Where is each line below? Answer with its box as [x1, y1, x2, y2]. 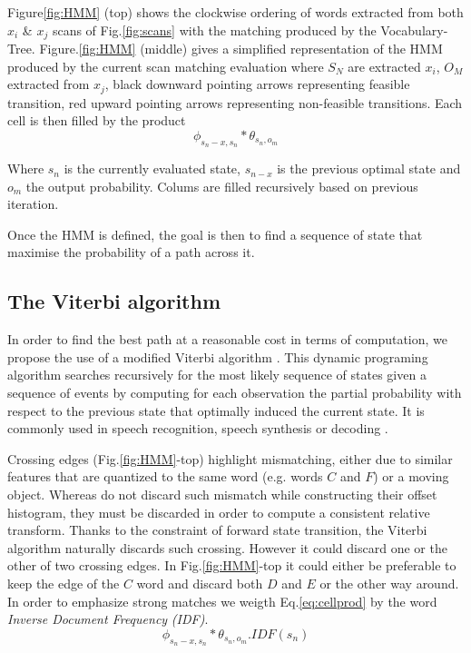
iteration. [7, 194, 59, 213]
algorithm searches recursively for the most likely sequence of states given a [7, 365, 427, 384]
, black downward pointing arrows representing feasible [104, 74, 410, 94]
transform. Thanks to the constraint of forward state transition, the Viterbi [7, 520, 427, 539]
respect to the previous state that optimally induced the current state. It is [7, 401, 425, 420]
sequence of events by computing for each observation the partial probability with [7, 383, 462, 402]
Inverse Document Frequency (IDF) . [7, 609, 209, 628]
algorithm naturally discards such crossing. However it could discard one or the [7, 538, 447, 557]
